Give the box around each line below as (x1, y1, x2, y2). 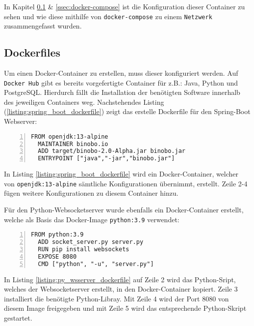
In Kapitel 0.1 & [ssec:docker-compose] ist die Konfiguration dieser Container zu (4, 1, 245, 11)
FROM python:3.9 (31, 231, 84, 238)
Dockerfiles (4, 45, 61, 60)
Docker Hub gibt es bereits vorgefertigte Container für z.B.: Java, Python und (4, 77, 238, 88)
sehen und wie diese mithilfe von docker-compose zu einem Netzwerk (4, 11, 212, 21)
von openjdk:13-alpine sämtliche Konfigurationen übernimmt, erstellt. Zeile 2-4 (4, 178, 248, 188)
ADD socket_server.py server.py (38, 238, 144, 246)
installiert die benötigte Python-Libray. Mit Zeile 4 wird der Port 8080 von (4, 293, 229, 303)
